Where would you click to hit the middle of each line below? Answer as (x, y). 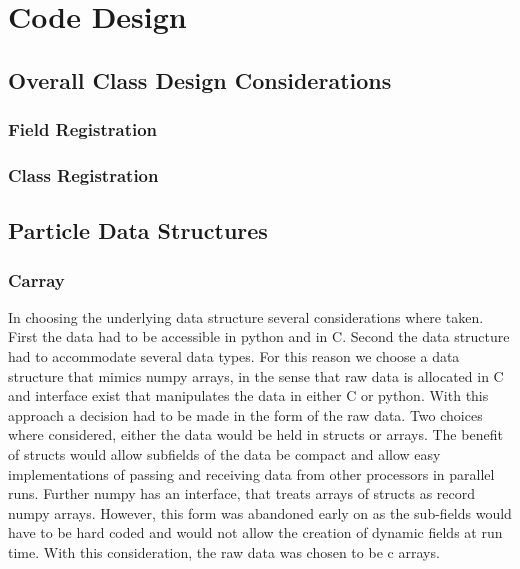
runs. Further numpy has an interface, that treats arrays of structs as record (242, 493)
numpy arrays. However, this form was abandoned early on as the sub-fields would (260, 512)
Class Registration (83, 174)
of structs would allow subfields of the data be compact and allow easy (224, 454)
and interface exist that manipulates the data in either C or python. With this (248, 395)
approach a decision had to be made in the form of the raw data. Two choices (245, 414)
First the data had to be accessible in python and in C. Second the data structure (259, 336)
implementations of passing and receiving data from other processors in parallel (251, 473)
